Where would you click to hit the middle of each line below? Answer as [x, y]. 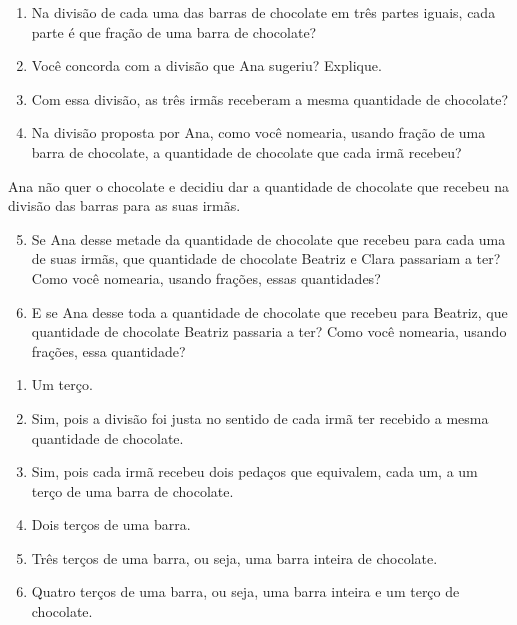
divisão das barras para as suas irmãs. [124, 205]
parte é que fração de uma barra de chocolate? [174, 31]
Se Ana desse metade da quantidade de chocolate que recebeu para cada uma [268, 238]
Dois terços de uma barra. [111, 524]
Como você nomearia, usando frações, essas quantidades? [206, 277]
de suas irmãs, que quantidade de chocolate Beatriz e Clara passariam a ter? [266, 258]
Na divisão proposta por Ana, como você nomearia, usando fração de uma [258, 132]
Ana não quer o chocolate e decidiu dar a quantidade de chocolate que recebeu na [258, 185]
